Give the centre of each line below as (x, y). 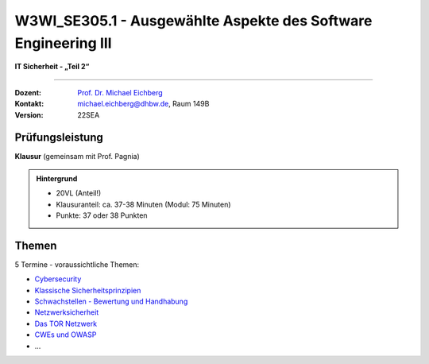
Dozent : (28, 92)
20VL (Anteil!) (79, 193)
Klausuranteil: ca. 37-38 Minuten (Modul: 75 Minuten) (143, 204)
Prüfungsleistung (59, 138)
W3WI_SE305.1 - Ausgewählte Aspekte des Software (193, 21)
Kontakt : (29, 104)
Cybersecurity (58, 279)
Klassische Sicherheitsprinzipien (88, 290)
